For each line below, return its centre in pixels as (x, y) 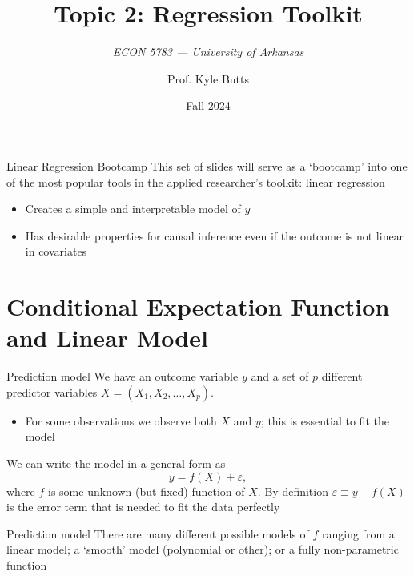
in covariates (56, 251)
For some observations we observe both (121, 420)
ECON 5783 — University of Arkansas (208, 52)
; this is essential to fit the (325, 420)
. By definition (293, 491)
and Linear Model (107, 338)
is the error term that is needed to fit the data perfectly (143, 507)
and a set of (280, 376)
